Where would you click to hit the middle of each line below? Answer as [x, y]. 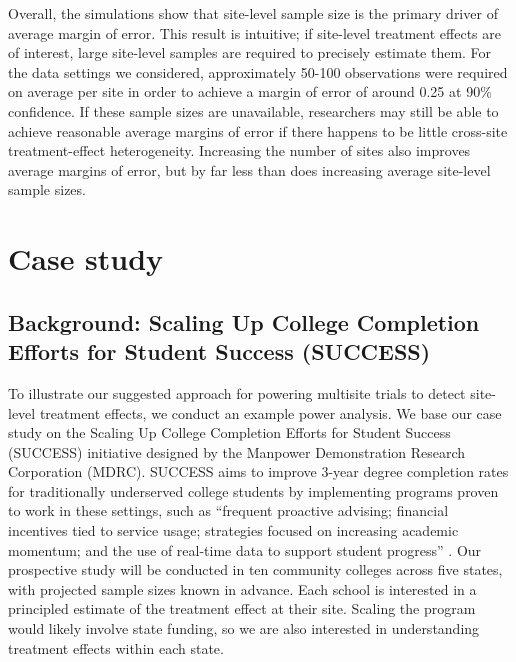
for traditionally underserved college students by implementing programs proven [253, 490]
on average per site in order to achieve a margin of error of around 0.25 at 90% [250, 91]
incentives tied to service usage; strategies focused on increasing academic [233, 530]
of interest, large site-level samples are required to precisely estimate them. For [250, 52]
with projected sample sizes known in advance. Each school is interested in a [242, 588]
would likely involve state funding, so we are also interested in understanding [244, 628]
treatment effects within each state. [116, 647]
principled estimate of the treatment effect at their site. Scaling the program [242, 608]
